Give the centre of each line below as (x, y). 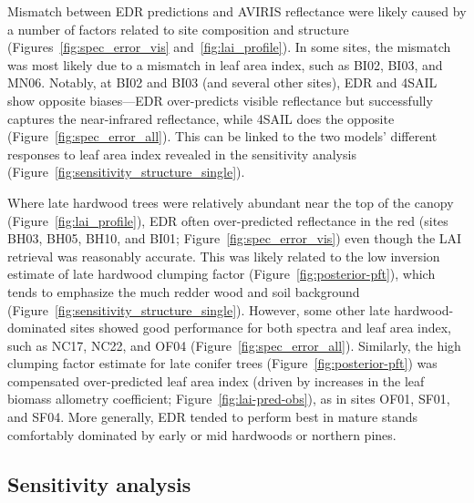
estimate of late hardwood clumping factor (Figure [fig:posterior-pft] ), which (222, 274)
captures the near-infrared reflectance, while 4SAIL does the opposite (201, 118)
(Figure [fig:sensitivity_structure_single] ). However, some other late (199, 309)
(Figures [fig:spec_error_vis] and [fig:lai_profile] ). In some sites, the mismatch (229, 47)
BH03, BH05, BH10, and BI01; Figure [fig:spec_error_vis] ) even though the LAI (235, 238)
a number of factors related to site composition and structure (178, 29)
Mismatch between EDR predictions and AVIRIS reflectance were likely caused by (237, 11)
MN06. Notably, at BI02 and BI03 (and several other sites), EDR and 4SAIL (222, 82)
